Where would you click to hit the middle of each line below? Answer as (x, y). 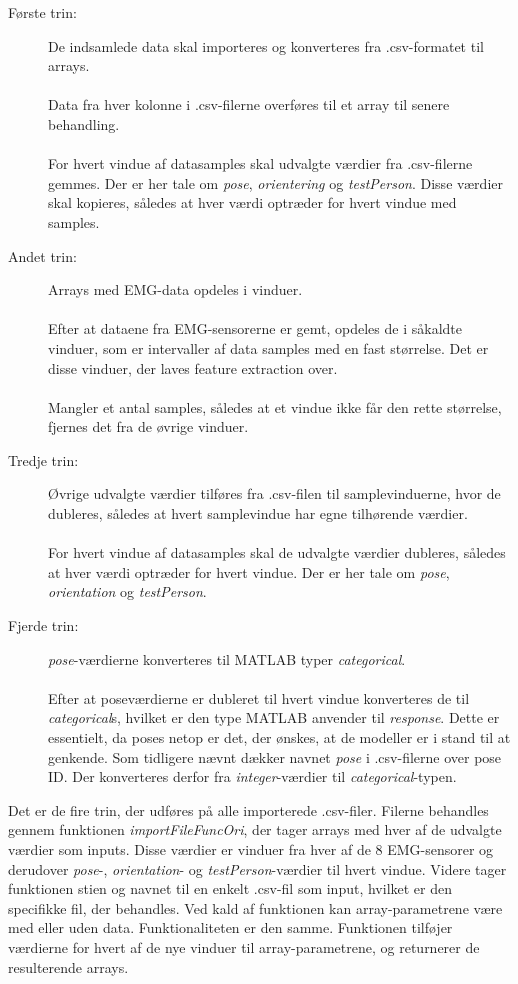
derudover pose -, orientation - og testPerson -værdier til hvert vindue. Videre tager (257, 868)
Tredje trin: (43, 459)
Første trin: (42, 12)
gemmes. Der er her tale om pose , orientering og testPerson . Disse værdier (275, 182)
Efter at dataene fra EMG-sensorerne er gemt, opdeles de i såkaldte (255, 328)
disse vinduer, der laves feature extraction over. (193, 367)
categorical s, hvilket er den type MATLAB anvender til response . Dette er (274, 717)
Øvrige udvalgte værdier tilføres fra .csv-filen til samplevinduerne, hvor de (274, 493)
